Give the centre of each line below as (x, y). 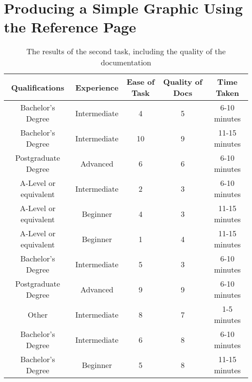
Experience (97, 87)
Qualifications (38, 87)
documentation (126, 62)
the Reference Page (70, 27)
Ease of (141, 82)
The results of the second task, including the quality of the (126, 51)
